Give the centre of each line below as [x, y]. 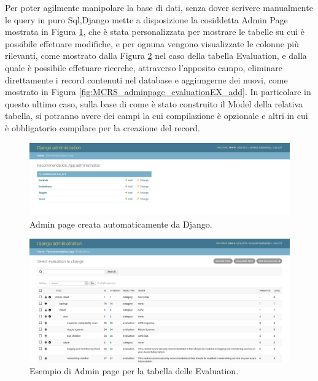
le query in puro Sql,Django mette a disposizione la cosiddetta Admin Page [146, 19]
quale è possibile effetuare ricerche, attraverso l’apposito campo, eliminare [144, 67]
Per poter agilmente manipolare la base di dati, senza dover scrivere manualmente [159, 7]
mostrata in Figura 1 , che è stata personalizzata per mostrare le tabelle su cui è [155, 32]
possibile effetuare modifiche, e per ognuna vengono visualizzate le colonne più [152, 43]
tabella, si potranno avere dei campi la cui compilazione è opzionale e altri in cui [157, 116]
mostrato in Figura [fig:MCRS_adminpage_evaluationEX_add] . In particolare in [158, 92]
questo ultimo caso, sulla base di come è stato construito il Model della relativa [154, 103]
